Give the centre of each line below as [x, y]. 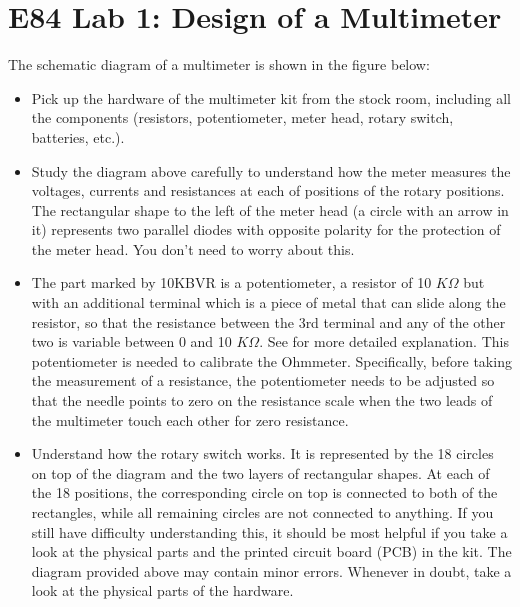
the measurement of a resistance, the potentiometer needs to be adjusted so [263, 380]
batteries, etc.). [78, 136]
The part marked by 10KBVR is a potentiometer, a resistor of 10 [231, 282]
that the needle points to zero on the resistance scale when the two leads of [262, 400]
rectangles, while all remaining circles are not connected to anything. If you [262, 512]
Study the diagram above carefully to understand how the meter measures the [271, 170]
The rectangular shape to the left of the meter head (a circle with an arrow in [270, 209]
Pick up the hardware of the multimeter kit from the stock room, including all [271, 97]
